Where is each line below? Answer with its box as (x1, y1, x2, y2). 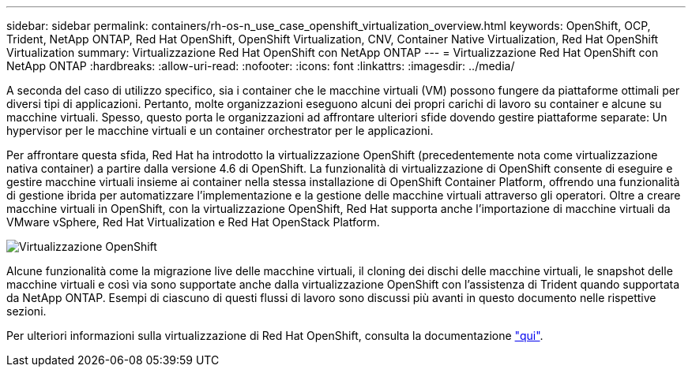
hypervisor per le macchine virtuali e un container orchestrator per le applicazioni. (6, 124, 434, 137)
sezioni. (6, 304, 47, 318)
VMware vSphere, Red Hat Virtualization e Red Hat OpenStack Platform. (6, 215, 380, 229)
